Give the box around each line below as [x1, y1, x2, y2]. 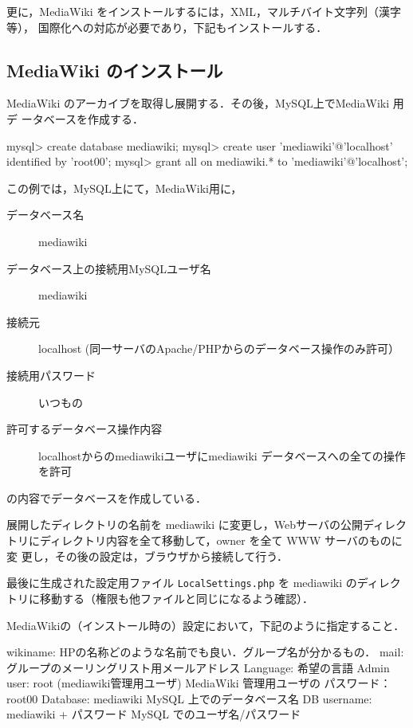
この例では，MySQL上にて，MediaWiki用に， [6, 179, 242, 196]
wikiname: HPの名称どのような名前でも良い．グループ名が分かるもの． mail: [6, 644, 404, 660]
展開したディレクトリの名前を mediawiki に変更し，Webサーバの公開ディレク [6, 516, 407, 533]
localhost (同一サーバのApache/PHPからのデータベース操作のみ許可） [38, 340, 400, 357]
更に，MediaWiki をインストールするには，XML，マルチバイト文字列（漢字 [6, 3, 402, 19]
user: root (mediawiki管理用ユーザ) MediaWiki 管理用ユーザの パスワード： [6, 675, 391, 691]
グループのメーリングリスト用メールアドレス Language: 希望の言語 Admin [6, 659, 390, 675]
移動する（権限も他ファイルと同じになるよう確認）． [39, 589, 313, 606]
